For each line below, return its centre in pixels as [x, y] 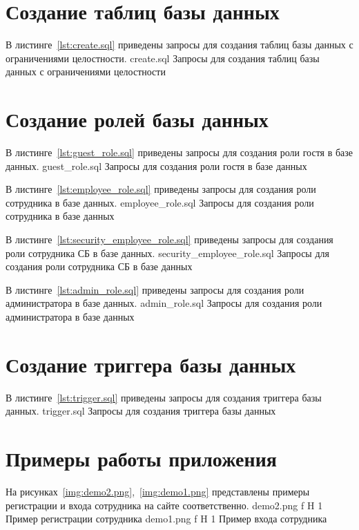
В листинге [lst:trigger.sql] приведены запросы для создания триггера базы [164, 397]
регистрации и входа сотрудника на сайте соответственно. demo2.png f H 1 [164, 505]
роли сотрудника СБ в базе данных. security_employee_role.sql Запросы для [167, 253]
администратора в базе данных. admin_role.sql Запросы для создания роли [164, 303]
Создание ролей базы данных [137, 119]
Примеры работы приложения [141, 458]
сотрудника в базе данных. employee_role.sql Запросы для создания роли [160, 202]
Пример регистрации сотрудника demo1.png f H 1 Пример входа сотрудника [166, 519]
